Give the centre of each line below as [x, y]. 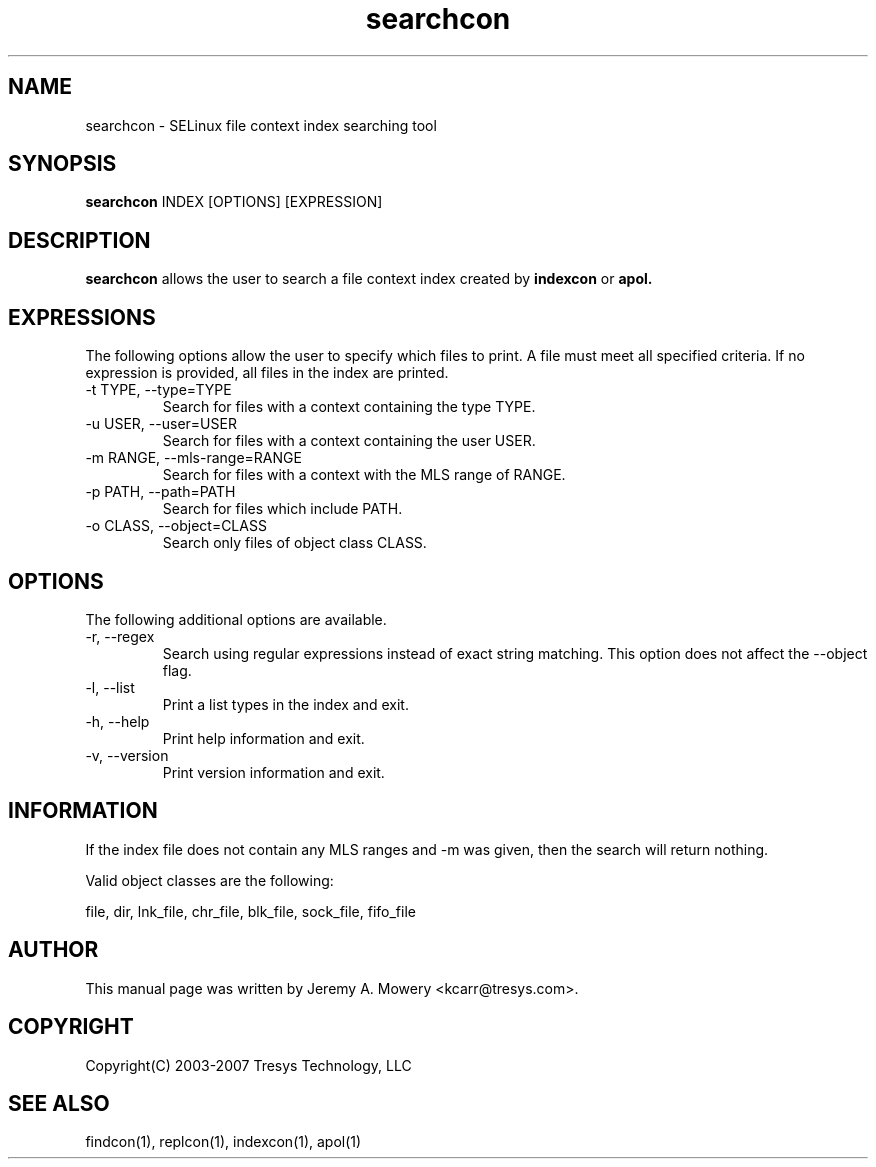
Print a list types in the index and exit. [285, 704]
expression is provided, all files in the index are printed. [267, 373]
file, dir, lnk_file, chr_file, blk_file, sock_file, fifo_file [250, 911]
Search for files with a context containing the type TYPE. [349, 407]
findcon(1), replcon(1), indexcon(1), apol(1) [223, 1142]
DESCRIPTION [79, 240]
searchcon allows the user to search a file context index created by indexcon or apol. [369, 279]
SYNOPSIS [62, 164]
